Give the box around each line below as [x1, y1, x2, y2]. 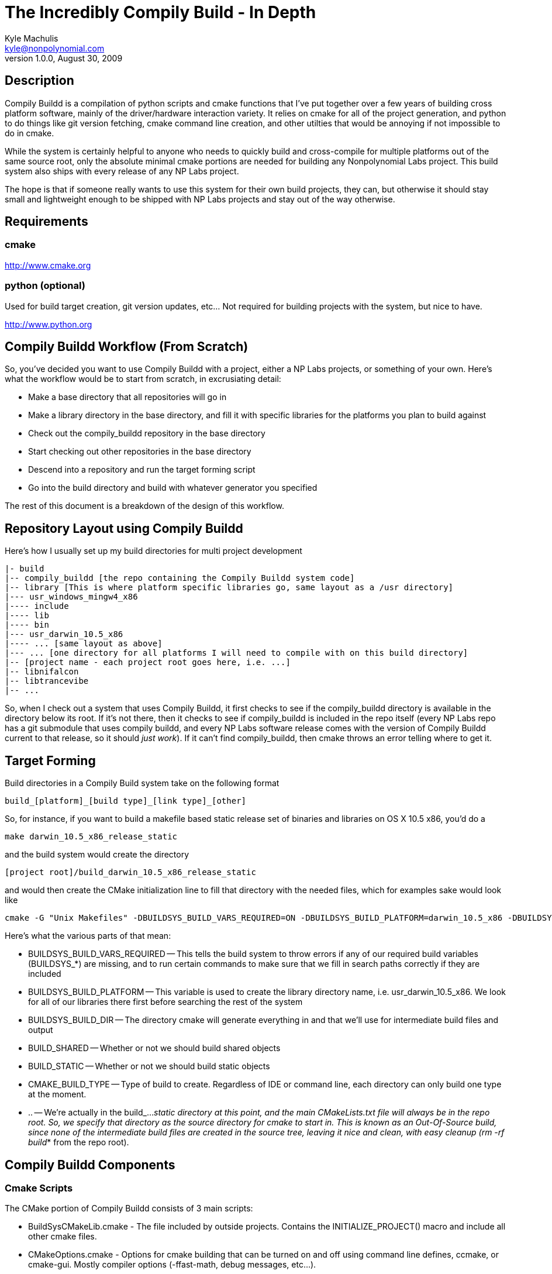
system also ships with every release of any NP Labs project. [5, 166, 239, 176]
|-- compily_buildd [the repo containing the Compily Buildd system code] [5, 573, 355, 583]
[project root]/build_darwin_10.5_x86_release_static [5, 867, 256, 877]
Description [5, 73, 74, 88]
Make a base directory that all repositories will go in [28, 392, 227, 402]
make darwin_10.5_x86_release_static [5, 832, 178, 842]
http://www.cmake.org [5, 260, 91, 270]
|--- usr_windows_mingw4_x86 [5, 592, 138, 602]
